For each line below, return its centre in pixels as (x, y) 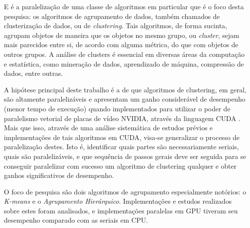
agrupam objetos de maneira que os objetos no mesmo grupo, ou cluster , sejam (122, 35)
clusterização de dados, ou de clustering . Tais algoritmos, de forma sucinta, (116, 26)
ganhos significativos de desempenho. (59, 175)
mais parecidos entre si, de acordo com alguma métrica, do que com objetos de (121, 44)
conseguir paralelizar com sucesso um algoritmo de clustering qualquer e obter (120, 166)
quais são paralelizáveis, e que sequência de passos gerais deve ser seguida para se (125, 156)
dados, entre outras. (34, 73)
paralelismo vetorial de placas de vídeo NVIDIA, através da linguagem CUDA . (122, 118)
